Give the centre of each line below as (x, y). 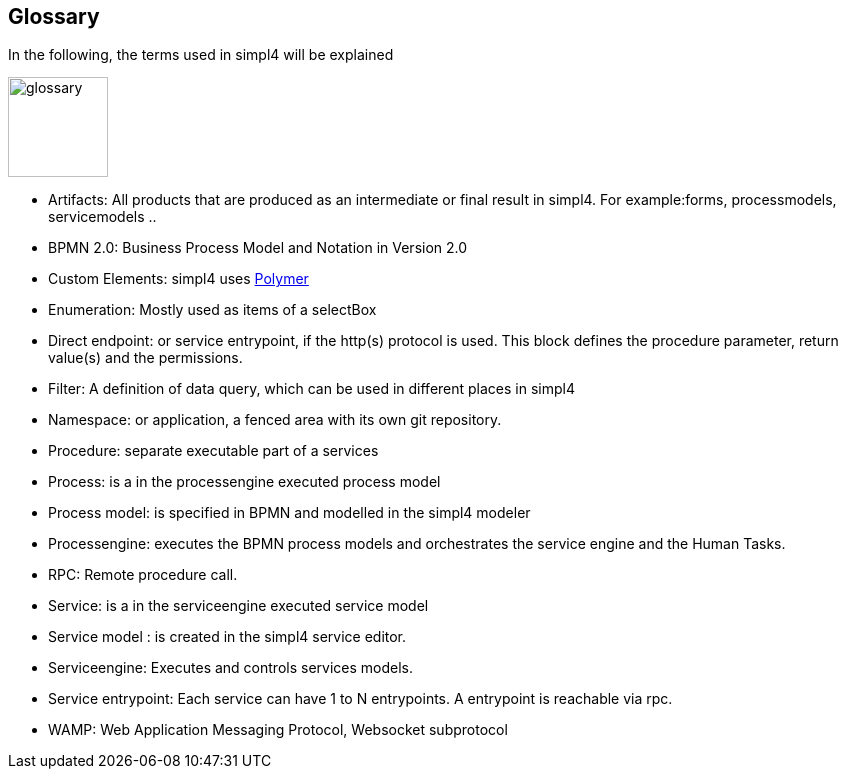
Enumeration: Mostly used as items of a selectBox (212, 310)
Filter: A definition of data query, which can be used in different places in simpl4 (311, 389)
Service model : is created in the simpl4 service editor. (227, 637)
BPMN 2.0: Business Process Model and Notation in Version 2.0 (258, 248)
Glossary (54, 16)
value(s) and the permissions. (145, 358)
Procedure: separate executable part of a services (213, 451)
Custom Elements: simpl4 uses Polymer (178, 279)
